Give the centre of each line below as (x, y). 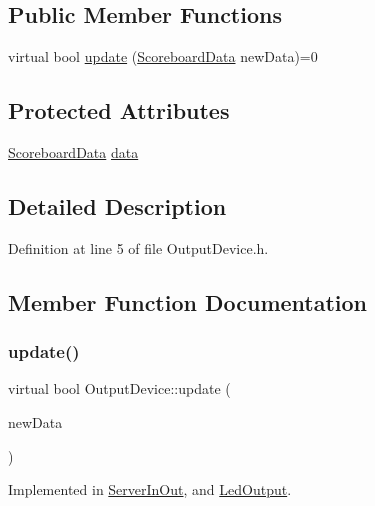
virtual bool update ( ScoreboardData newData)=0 (163, 56)
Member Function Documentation (188, 301)
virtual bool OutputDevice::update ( (119, 388)
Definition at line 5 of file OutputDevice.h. (138, 247)
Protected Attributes (119, 110)
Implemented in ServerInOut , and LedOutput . (150, 489)
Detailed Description (117, 205)
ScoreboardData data (73, 152)
